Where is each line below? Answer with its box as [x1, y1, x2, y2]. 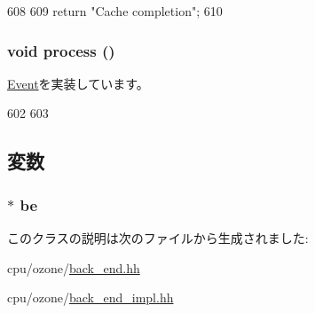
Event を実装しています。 [7, 74, 149, 92]
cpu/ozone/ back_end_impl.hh [7, 288, 174, 307]
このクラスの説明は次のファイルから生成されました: [7, 229, 309, 246]
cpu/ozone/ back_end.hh [7, 258, 140, 277]
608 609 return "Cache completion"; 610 [7, 2, 223, 20]
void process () [7, 39, 115, 61]
